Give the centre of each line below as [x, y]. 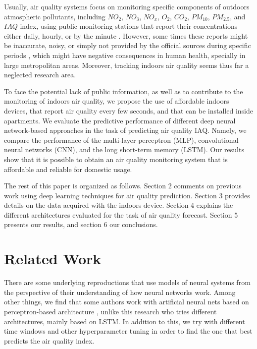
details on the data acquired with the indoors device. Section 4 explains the [119, 205]
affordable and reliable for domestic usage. [68, 169]
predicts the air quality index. [49, 340]
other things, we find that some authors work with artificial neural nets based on [127, 302]
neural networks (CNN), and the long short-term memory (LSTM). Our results [124, 149]
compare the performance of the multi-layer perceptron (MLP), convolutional [121, 140]
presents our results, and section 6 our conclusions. [81, 224]
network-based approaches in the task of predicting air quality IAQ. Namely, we [125, 130]
